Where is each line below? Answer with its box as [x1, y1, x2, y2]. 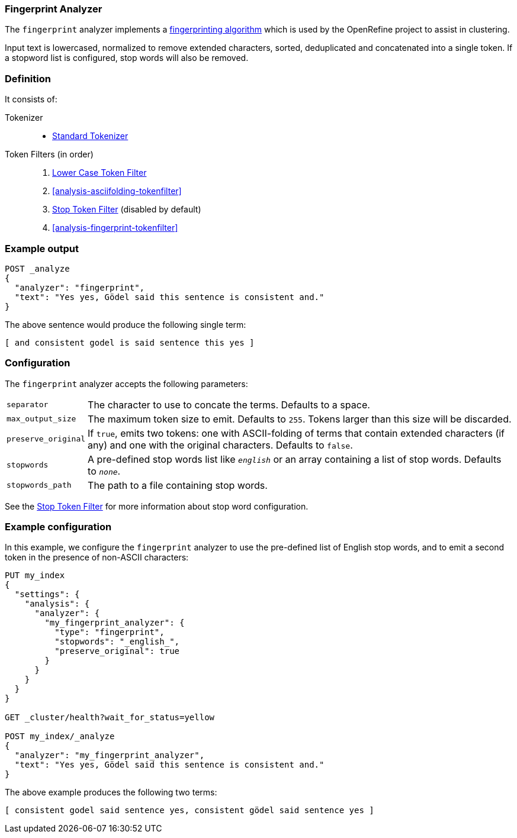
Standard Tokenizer [52, 131, 129, 141]
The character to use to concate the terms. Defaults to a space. [88, 398, 370, 411]
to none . [88, 465, 121, 477]
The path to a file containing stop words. [88, 479, 268, 491]
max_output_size [7, 414, 76, 424]
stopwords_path [7, 481, 72, 490]
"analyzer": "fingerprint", [14, 282, 145, 292]
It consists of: [5, 94, 57, 105]
